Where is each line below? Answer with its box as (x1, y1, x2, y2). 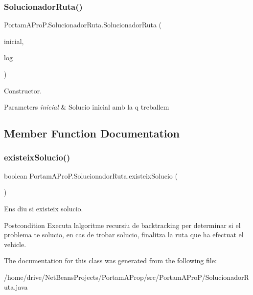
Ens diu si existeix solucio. (4, 203, 83, 213)
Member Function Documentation (4, 126, 180, 141)
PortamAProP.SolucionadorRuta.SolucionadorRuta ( (4, 20, 162, 30)
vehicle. (4, 239, 26, 249)
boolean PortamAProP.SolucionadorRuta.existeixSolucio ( (4, 170, 178, 181)
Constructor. (4, 85, 42, 95)
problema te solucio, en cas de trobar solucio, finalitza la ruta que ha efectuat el (4, 229, 244, 240)
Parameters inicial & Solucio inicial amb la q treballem (4, 102, 169, 112)
